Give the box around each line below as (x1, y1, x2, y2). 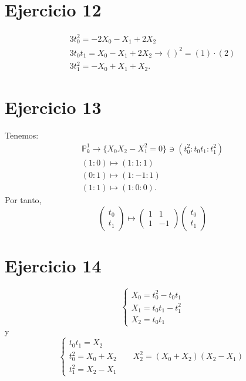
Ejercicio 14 (5, 253, 102, 277)
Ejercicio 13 (5, 95, 102, 119)
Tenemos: (5, 129, 39, 141)
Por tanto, (5, 194, 42, 206)
